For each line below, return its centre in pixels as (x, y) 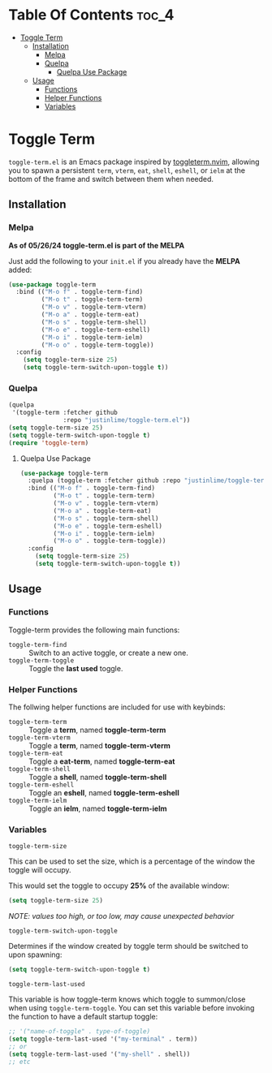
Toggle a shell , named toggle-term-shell (98, 777)
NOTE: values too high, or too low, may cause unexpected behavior (121, 916)
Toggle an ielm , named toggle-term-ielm (98, 808)
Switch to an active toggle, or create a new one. (108, 653)
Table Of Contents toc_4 (91, 15)
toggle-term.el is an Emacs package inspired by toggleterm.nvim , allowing (134, 162)
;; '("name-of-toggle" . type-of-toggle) (80, 1032)
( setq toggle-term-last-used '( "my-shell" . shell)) (99, 1054)
